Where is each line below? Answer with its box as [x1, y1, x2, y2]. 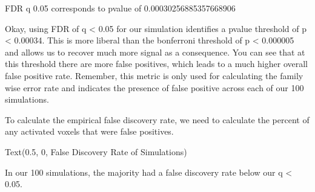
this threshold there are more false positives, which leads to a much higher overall [5, 57, 308, 70]
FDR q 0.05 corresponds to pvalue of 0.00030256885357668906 [5, 2, 236, 14]
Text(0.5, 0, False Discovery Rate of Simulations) [5, 145, 187, 158]
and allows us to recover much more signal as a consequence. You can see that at [5, 45, 305, 58]
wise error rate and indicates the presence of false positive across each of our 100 [5, 81, 304, 94]
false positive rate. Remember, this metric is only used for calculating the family [5, 69, 303, 82]
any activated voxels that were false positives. [5, 125, 174, 138]
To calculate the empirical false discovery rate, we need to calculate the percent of [5, 113, 310, 126]
